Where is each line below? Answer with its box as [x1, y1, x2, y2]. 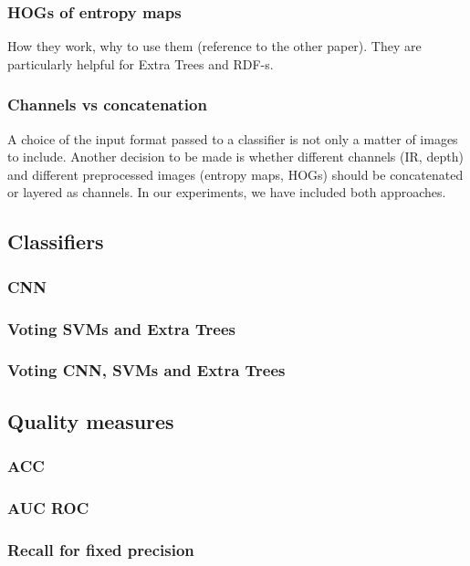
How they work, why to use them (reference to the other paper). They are [7, 37, 422, 56]
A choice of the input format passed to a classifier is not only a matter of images [7, 129, 458, 148]
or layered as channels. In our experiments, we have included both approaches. [7, 183, 446, 202]
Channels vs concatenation [7, 93, 207, 116]
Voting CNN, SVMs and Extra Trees [7, 359, 286, 382]
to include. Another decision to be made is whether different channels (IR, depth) [7, 147, 464, 166]
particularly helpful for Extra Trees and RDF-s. [7, 54, 274, 73]
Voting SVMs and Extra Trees [7, 317, 235, 340]
